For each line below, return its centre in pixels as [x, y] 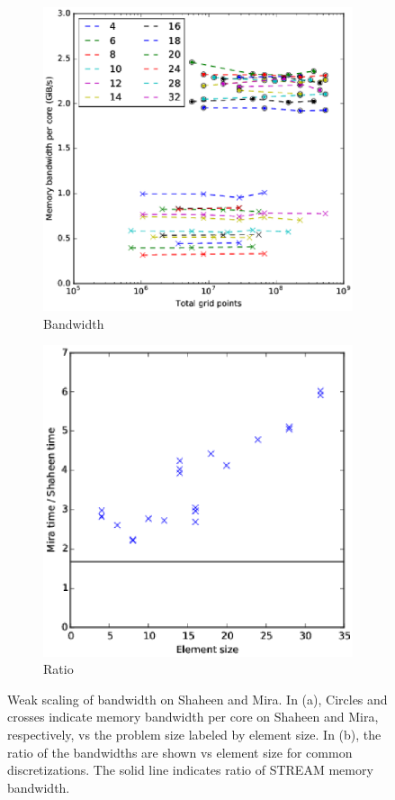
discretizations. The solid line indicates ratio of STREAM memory [190, 770]
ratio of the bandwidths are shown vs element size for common [180, 752]
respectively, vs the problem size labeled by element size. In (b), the [194, 735]
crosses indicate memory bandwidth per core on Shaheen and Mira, [193, 717]
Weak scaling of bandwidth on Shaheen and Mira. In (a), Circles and [197, 699]
